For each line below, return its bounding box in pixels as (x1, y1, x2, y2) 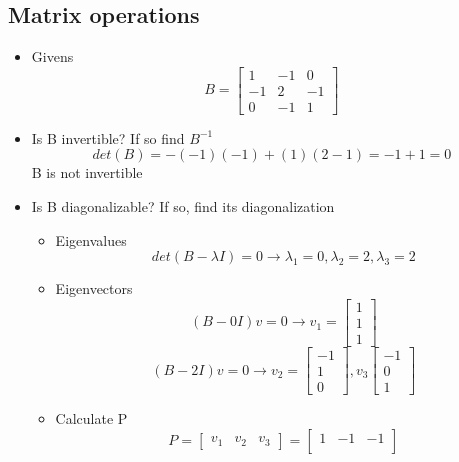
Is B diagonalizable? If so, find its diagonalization (31, 196, 335, 217)
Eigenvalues (55, 229, 127, 250)
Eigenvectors (55, 278, 133, 299)
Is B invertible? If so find (31, 127, 185, 148)
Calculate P (55, 408, 128, 429)
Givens (31, 46, 74, 67)
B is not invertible (31, 162, 143, 183)
